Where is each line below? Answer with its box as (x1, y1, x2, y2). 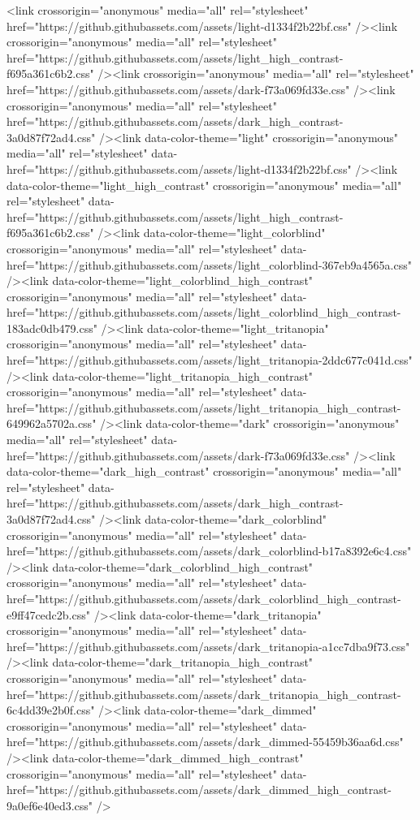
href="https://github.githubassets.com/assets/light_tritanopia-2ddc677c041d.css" (6, 352, 413, 369)
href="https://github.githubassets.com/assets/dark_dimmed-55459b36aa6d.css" (6, 733, 404, 750)
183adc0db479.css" (6, 319, 97, 336)
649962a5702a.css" (6, 415, 97, 432)
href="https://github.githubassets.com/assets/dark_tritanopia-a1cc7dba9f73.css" (6, 637, 410, 654)
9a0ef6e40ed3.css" (6, 796, 93, 814)
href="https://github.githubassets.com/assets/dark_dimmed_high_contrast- (6, 781, 392, 798)
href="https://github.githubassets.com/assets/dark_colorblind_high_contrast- (6, 589, 401, 606)
